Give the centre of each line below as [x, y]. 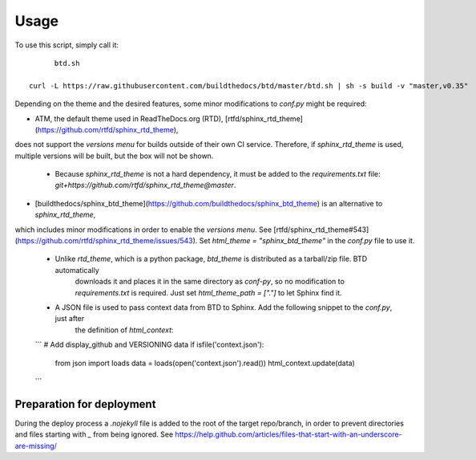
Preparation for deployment [85, 404]
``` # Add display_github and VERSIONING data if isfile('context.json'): [149, 344]
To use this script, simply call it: [67, 45]
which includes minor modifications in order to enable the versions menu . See [143, 230]
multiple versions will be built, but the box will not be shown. [114, 156]
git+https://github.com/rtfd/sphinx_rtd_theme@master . [145, 185]
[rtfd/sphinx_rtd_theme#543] [321, 230]
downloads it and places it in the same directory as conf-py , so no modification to [210, 282]
